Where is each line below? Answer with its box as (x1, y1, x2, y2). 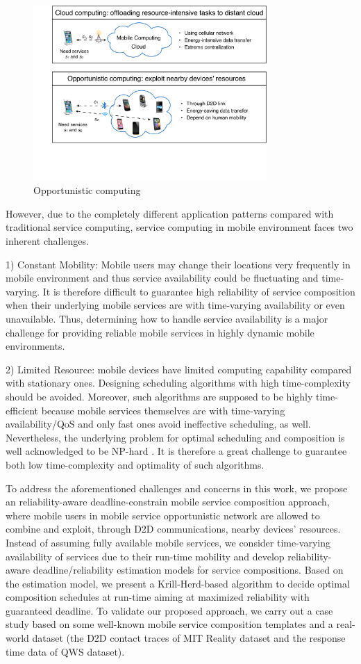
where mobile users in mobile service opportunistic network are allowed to (6, 508, 320, 522)
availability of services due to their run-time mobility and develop (6, 549, 285, 563)
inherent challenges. (6, 234, 89, 248)
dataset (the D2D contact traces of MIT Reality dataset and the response (32, 631, 346, 645)
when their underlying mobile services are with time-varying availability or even (6, 298, 345, 312)
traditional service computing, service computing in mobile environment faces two (6, 220, 353, 234)
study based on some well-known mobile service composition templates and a (6, 617, 333, 631)
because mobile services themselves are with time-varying (41, 403, 285, 417)
